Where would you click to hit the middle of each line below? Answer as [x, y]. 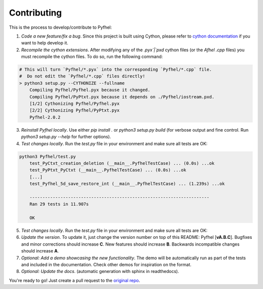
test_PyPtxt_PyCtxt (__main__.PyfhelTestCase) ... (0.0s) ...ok [108, 170]
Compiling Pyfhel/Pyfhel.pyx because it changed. [90, 90]
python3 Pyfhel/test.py [48, 156]
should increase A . [40, 251]
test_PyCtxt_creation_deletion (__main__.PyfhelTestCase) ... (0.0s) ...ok [122, 163]
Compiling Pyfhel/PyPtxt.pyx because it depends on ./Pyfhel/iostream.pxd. [122, 97]
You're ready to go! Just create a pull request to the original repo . [75, 280]
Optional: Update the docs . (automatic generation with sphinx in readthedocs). [100, 271]
